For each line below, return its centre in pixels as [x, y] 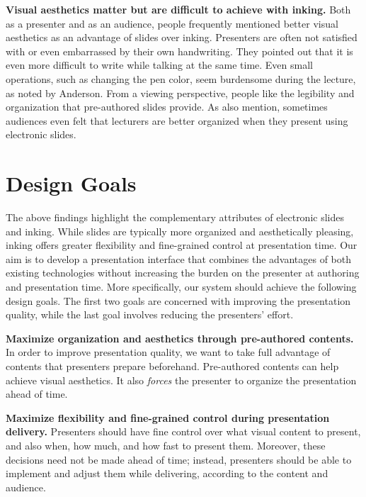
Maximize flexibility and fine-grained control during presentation [168, 417]
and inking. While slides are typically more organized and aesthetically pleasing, [180, 231]
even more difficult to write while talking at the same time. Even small [159, 65]
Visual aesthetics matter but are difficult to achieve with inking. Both [178, 9]
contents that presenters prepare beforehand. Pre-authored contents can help [172, 366]
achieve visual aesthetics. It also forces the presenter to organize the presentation [181, 380]
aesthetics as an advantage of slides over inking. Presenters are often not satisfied [182, 37]
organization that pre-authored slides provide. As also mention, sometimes [167, 107]
